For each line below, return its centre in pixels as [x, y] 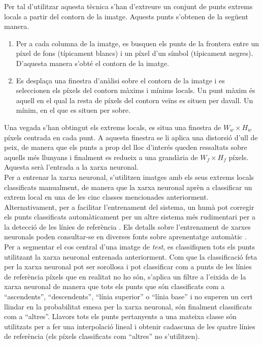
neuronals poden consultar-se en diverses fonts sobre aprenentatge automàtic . [125, 237]
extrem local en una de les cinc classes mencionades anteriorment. [106, 197]
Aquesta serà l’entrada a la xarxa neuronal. [71, 167]
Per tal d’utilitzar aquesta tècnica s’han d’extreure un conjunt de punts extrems [128, 6]
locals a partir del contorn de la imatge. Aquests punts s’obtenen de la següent [126, 16]
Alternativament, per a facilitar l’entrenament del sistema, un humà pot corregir [129, 207]
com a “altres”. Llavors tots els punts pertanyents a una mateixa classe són [120, 316]
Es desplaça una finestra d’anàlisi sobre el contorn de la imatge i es [120, 80]
